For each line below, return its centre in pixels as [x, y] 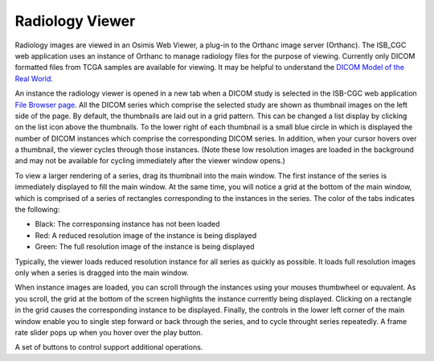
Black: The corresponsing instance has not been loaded [127, 224]
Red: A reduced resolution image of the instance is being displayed [146, 235]
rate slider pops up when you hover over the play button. [109, 332]
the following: [37, 210]
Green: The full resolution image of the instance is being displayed [145, 247]
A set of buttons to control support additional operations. [109, 347]
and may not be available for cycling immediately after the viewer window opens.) [150, 161]
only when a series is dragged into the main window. [102, 273]
